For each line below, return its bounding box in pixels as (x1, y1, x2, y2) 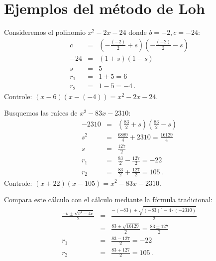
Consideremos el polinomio (4, 27, 86, 37)
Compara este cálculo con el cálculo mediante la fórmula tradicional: (4, 194, 213, 205)
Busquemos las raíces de (4, 108, 78, 118)
